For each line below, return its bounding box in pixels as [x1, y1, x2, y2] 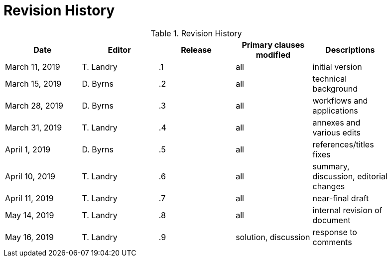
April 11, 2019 [5, 193, 54, 203]
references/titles [312, 139, 374, 149]
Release [181, 44, 212, 55]
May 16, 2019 [5, 232, 54, 242]
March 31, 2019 [5, 122, 62, 132]
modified [256, 49, 291, 60]
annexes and [312, 117, 361, 128]
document [312, 215, 351, 225]
